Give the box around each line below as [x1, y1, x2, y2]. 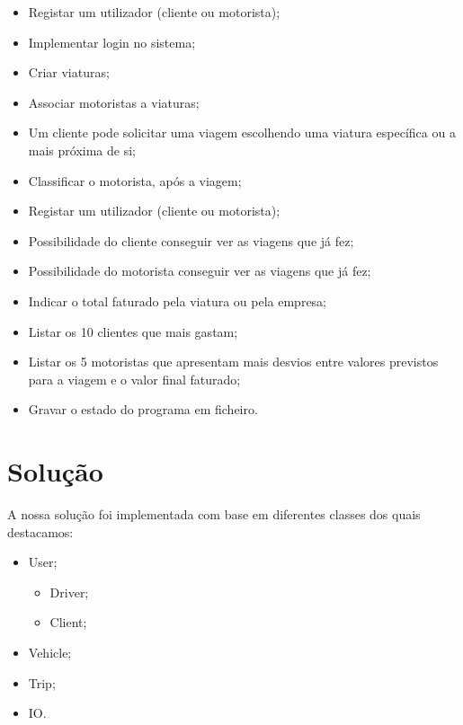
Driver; [49, 582, 89, 601]
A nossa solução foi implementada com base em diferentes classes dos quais [7, 505, 421, 524]
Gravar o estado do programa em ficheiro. [28, 400, 258, 419]
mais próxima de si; [28, 140, 136, 159]
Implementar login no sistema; [28, 32, 196, 51]
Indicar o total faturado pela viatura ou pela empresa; [28, 291, 327, 310]
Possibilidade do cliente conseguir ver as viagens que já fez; [28, 231, 354, 250]
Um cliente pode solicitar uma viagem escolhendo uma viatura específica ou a [28, 123, 456, 142]
